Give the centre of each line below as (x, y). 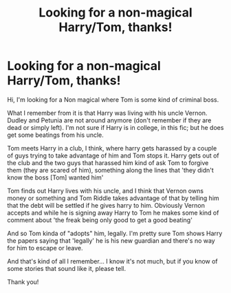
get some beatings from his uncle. (56, 135)
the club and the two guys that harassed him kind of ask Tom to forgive (108, 162)
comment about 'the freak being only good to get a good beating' (100, 220)
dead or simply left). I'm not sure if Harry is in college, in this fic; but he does (115, 127)
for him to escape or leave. (45, 248)
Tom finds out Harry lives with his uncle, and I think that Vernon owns (106, 191)
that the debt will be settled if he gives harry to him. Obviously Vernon (106, 205)
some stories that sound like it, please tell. (66, 268)
